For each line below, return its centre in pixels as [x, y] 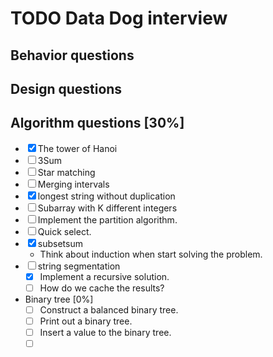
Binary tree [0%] [59, 299]
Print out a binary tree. [86, 321]
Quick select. [64, 231]
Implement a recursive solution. [104, 276]
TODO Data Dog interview [119, 18]
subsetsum [60, 243]
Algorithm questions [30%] [97, 123]
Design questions [66, 88]
